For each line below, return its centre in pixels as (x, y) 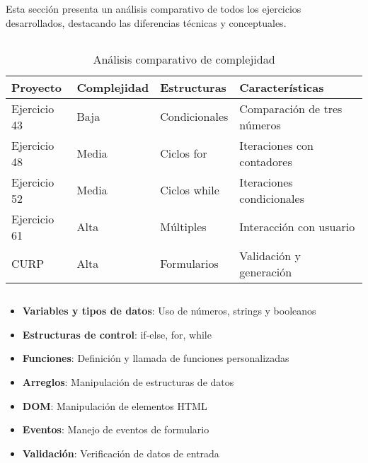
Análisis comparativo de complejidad (184, 59)
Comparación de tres (291, 108)
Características (282, 87)
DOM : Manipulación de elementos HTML (115, 405)
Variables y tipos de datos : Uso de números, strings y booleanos (169, 311)
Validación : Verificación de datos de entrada (121, 453)
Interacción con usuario (297, 227)
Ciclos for (184, 153)
